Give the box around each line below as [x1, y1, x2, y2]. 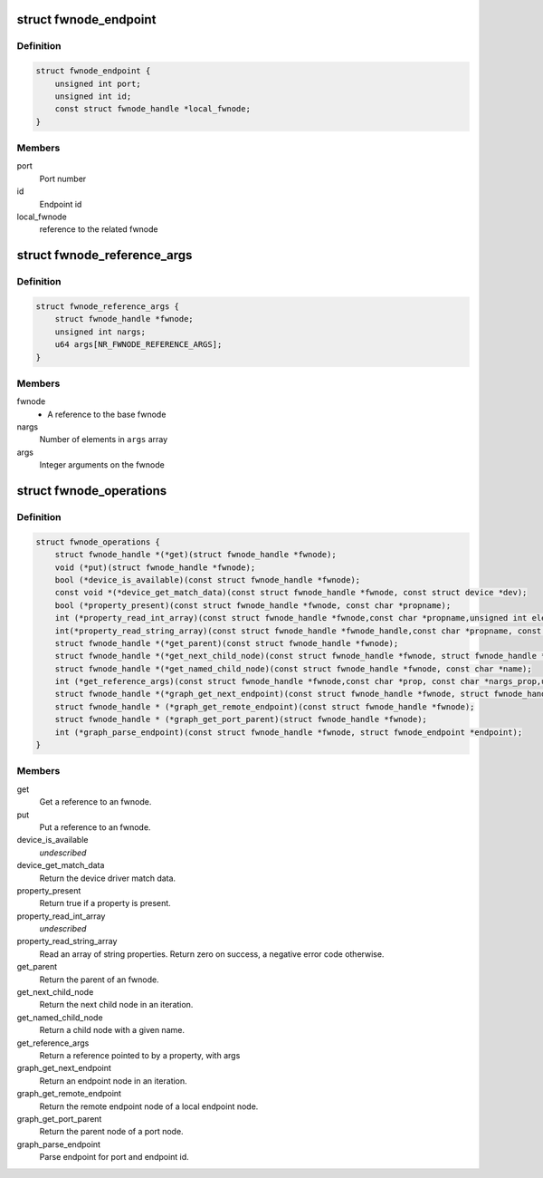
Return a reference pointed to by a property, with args [39, 1049, 241, 1060]
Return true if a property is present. [39, 898, 171, 909]
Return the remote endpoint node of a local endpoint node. [39, 1101, 259, 1112]
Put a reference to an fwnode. [39, 821, 151, 833]
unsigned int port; [54, 78, 142, 89]
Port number [39, 173, 87, 184]
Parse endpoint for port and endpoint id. [39, 1152, 189, 1163]
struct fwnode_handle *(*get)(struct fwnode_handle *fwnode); [54, 549, 337, 560]
